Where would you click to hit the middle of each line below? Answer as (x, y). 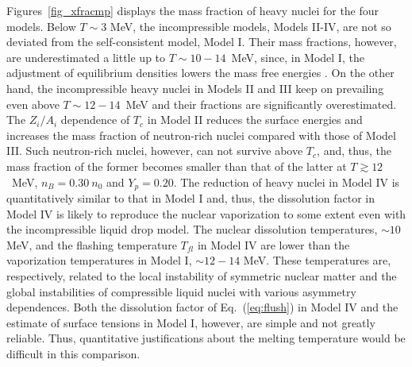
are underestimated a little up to (86, 57)
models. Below (41, 26)
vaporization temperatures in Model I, (99, 260)
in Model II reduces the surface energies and (255, 120)
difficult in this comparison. (73, 353)
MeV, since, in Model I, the (298, 57)
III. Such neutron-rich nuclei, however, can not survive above (155, 151)
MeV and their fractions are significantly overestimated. (261, 104)
